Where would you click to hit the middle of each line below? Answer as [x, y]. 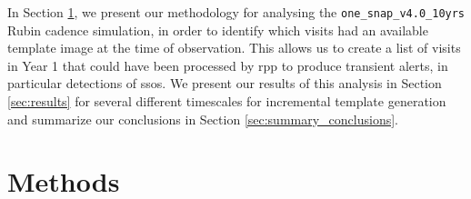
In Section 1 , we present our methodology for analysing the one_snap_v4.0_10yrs [236, 12]
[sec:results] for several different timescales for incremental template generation [227, 101]
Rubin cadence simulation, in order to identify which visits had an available [218, 30]
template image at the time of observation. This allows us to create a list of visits [234, 48]
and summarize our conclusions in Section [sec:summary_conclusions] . [203, 119]
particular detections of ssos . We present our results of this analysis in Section [225, 83]
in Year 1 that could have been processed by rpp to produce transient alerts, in [228, 65]
